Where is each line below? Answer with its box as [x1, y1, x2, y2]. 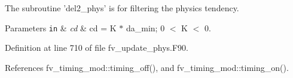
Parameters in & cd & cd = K [5, 21, 117, 34]
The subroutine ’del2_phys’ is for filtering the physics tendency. [5, 2, 239, 14]
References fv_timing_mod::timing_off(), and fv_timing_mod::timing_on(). [5, 61, 289, 73]
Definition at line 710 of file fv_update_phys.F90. [5, 41, 188, 54]
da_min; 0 [126, 21, 165, 34]
